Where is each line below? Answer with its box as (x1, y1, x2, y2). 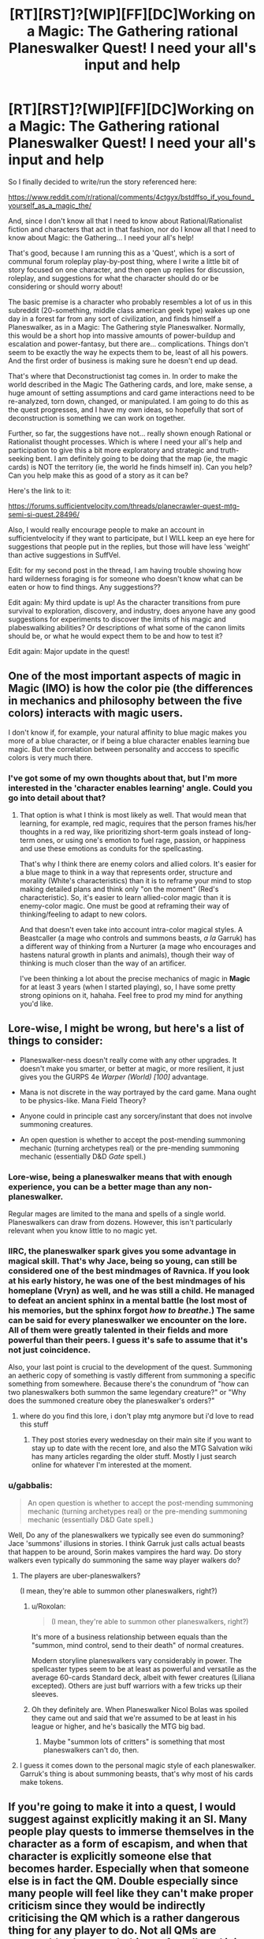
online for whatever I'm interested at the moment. (31, 1461, 192, 1470)
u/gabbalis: (8, 1480, 53, 1491)
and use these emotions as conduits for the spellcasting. (19, 844, 203, 853)
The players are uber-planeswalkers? (19, 1570, 141, 1580)
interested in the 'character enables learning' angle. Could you (8, 782, 253, 793)
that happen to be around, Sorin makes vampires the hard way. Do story (8, 1547, 242, 1556)
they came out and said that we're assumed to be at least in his (31, 1713, 237, 1722)
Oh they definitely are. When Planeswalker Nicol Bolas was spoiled (31, 1704, 249, 1714)
